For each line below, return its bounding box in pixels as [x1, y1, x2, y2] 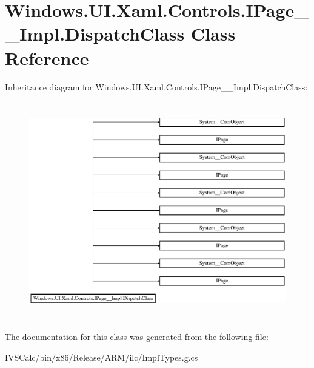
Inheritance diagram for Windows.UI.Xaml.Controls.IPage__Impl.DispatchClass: [5, 80, 308, 93]
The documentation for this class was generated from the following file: [5, 330, 269, 342]
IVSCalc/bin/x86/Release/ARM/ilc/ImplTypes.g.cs [5, 350, 198, 363]
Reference [5, 45, 89, 70]
